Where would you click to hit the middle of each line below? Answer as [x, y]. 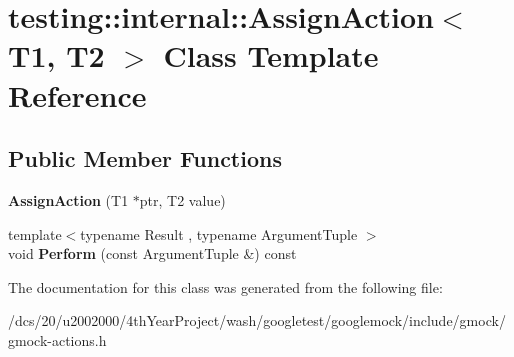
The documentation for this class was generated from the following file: [225, 286]
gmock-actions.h [57, 339]
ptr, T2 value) [182, 199]
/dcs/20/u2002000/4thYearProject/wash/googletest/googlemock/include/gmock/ [257, 320]
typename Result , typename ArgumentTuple [219, 233]
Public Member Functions [145, 158]
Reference [77, 94]
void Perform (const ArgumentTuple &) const [152, 253]
